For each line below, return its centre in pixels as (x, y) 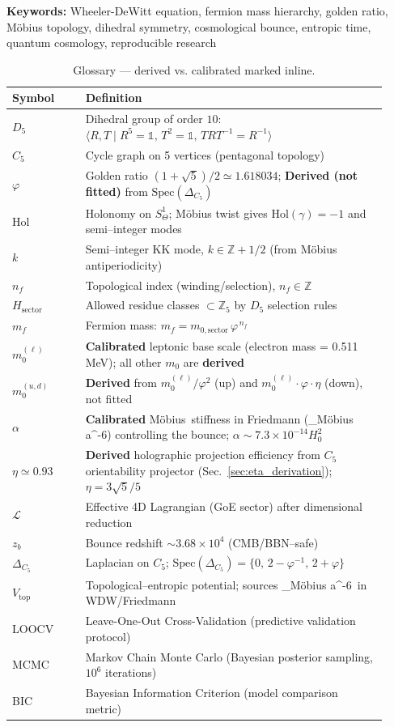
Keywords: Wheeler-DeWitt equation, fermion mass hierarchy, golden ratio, (197, 11)
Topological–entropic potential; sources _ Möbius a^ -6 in (226, 584)
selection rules (302, 305)
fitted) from (117, 191)
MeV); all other (123, 361)
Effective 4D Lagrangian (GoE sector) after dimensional (224, 506)
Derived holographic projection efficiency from (203, 455)
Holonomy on (118, 213)
